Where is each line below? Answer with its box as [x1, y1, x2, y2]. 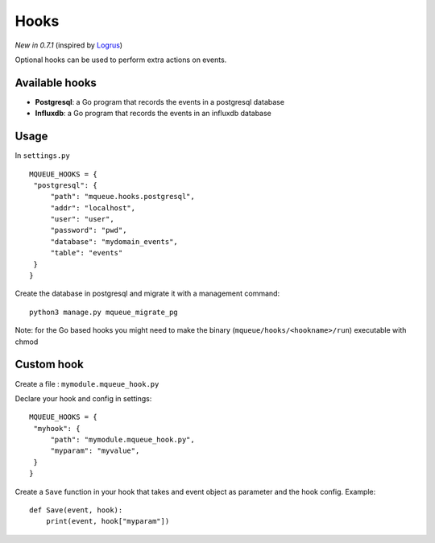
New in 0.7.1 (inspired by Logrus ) [14, 40, 123, 50]
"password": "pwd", [50, 226, 127, 235]
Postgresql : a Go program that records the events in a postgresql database [35, 97, 285, 106]
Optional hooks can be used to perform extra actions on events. [14, 55, 227, 64]
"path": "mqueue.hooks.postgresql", [50, 192, 195, 201]
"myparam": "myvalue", [50, 446, 140, 455]
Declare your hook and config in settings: [14, 393, 152, 403]
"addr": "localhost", [50, 203, 136, 213]
